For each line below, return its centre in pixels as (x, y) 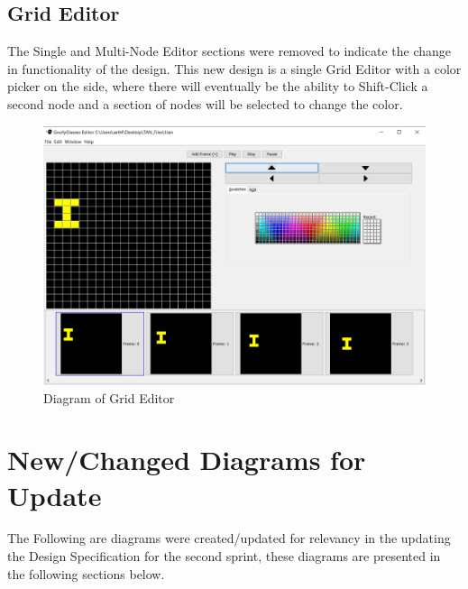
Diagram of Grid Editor (109, 397)
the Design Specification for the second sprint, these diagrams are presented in (224, 556)
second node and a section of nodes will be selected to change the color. (205, 103)
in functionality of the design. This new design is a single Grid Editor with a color (234, 68)
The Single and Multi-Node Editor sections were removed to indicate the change (229, 51)
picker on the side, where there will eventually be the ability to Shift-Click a (218, 86)
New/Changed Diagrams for (187, 460)
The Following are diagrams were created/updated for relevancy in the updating (229, 538)
